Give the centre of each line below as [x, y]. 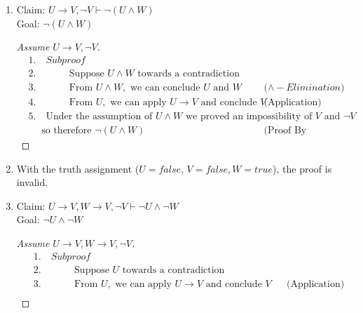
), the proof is [302, 168]
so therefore [67, 130]
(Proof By [285, 130]
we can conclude [165, 87]
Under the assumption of [99, 116]
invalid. [32, 182]
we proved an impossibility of [249, 116]
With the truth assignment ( [78, 168]
